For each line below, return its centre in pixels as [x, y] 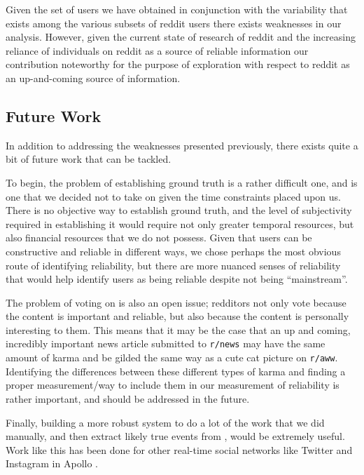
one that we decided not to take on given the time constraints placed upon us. [173, 196]
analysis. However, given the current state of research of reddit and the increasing [181, 37]
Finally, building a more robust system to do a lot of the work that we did [165, 422]
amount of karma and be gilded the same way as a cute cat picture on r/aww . [172, 357]
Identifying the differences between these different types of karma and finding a [176, 371]
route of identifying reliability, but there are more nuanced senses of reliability [173, 265]
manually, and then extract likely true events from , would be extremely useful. [175, 436]
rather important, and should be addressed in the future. [128, 398]
